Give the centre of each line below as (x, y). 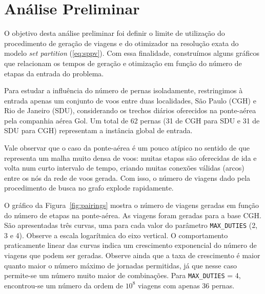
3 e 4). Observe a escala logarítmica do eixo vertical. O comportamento (116, 235)
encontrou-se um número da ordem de (64, 285)
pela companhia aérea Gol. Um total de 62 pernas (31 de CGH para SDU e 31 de (132, 120)
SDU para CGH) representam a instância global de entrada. (98, 130)
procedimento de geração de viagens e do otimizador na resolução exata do (121, 43)
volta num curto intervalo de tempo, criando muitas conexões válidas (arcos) (124, 168)
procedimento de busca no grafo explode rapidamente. (89, 188)
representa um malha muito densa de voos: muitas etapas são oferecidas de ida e (130, 157)
